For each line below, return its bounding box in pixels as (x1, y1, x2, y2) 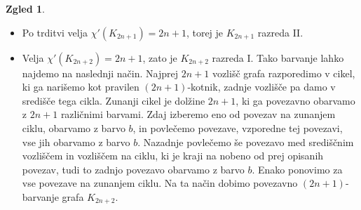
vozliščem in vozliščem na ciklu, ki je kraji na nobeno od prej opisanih (22, 148, 324, 163)
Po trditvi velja (22, 25, 88, 39)
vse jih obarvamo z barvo (22, 134, 130, 149)
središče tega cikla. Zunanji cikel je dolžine (22, 93, 205, 107)
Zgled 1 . (6, 1, 46, 15)
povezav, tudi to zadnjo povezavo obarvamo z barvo (22, 162, 245, 176)
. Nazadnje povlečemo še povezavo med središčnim (137, 134, 354, 149)
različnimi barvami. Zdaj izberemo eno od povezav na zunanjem (60, 107, 336, 122)
